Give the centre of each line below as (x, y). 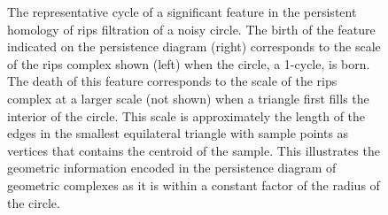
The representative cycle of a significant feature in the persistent (182, 12)
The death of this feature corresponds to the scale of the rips (172, 81)
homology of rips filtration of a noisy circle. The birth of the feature (191, 29)
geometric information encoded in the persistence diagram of (172, 168)
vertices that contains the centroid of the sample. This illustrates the (194, 150)
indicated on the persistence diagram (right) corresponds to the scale (194, 46)
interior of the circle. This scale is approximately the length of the (186, 115)
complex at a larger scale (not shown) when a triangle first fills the (188, 98)
